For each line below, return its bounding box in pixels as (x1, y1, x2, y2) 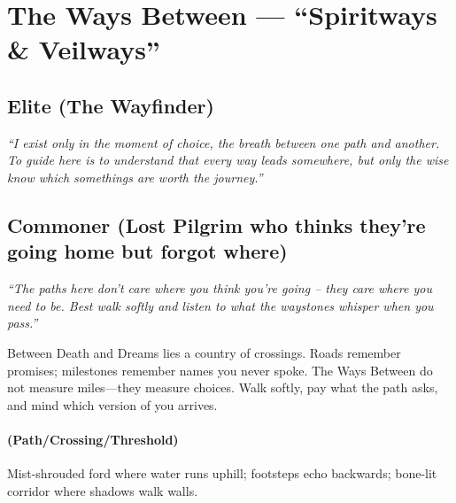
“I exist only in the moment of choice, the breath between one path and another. (7, 133, 440, 151)
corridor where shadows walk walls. (7, 481, 198, 499)
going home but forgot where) (7, 237, 288, 265)
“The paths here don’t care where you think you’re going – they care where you (7, 279, 432, 298)
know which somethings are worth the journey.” (7, 167, 263, 186)
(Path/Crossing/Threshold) (7, 429, 179, 448)
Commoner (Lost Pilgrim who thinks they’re (7, 211, 426, 238)
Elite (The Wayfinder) (7, 91, 214, 119)
